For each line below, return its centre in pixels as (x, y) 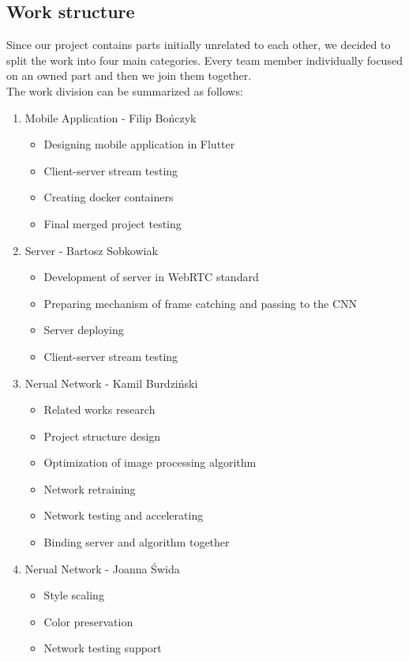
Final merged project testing (113, 223)
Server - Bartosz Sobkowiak (91, 250)
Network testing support (103, 648)
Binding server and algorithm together (137, 542)
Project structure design (102, 436)
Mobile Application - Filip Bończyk (111, 117)
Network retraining (90, 488)
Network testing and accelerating (124, 515)
